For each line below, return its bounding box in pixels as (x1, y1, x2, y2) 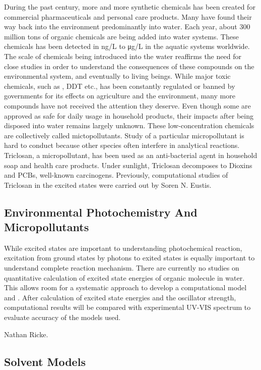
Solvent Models (4, 353, 86, 369)
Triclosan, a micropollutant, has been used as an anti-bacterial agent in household (4, 149, 257, 160)
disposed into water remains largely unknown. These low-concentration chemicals (4, 120, 254, 131)
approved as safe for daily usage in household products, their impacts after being (4, 110, 253, 121)
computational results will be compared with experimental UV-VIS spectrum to (4, 302, 251, 312)
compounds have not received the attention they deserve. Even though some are (4, 100, 251, 111)
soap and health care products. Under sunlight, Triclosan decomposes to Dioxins (4, 160, 252, 170)
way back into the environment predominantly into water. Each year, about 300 (4, 21, 250, 32)
